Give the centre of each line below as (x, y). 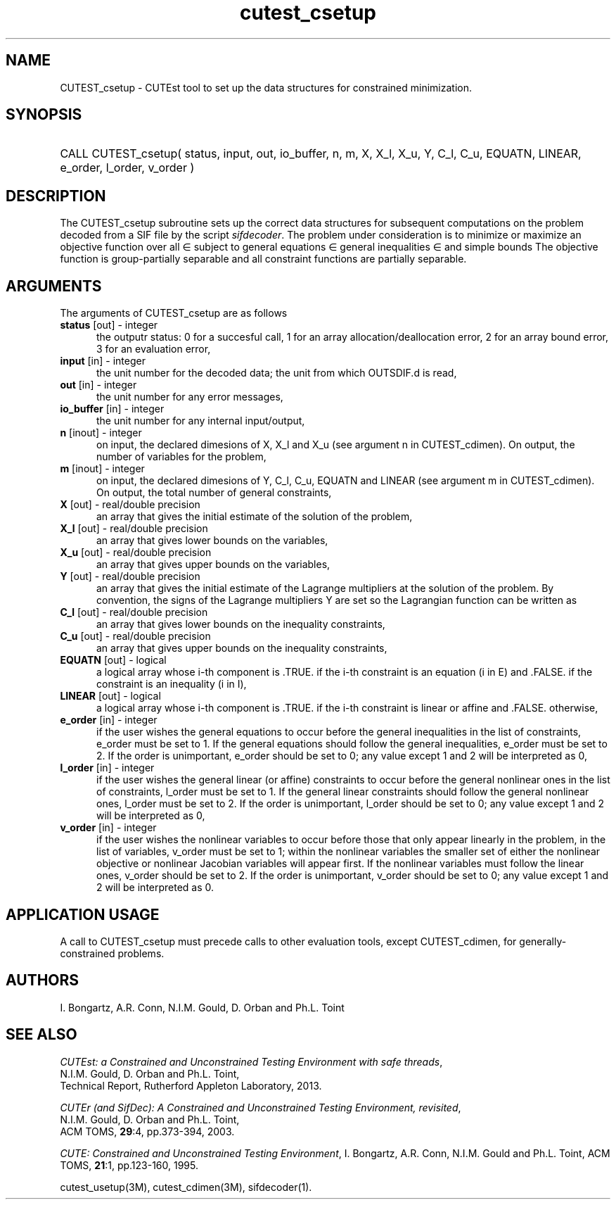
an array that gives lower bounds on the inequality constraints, (241, 624)
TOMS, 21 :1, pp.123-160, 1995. (129, 1165)
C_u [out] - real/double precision (135, 636)
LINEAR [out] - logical (110, 696)
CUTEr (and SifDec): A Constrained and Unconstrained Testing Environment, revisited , (261, 1107)
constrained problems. (112, 953)
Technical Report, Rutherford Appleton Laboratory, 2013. (191, 1085)
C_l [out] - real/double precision (134, 612)
